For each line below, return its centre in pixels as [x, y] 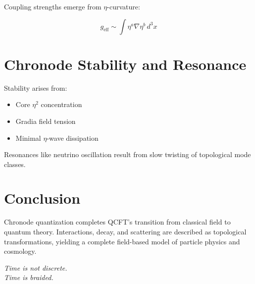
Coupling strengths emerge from [53, 6]
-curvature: [124, 6]
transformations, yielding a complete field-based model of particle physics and [122, 241]
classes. [15, 164]
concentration [61, 104]
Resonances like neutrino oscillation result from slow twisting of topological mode [127, 154]
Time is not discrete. [36, 267]
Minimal [28, 138]
